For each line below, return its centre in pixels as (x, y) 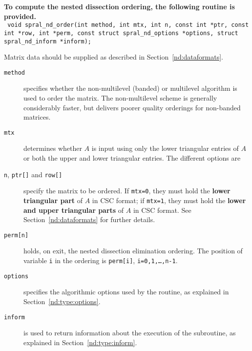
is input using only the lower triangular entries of (165, 148)
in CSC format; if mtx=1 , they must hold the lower (169, 200)
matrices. (37, 117)
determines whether (53, 148)
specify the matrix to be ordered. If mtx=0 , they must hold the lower (127, 191)
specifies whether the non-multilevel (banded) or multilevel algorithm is (130, 88)
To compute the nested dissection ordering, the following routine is (119, 6)
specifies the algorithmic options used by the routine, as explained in (126, 292)
